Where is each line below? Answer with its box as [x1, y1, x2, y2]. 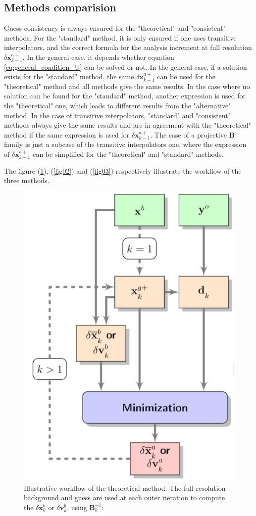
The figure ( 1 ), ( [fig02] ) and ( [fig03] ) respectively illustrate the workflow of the [4, 165, 242, 176]
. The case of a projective [150, 129, 227, 140]
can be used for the [157, 71, 215, 82]
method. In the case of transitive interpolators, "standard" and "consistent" [4, 110, 231, 120]
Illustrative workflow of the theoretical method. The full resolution [24, 482, 226, 493]
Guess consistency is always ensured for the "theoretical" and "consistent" [4, 23, 226, 33]
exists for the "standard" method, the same [4, 71, 134, 82]
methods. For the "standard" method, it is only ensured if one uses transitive [4, 32, 237, 43]
